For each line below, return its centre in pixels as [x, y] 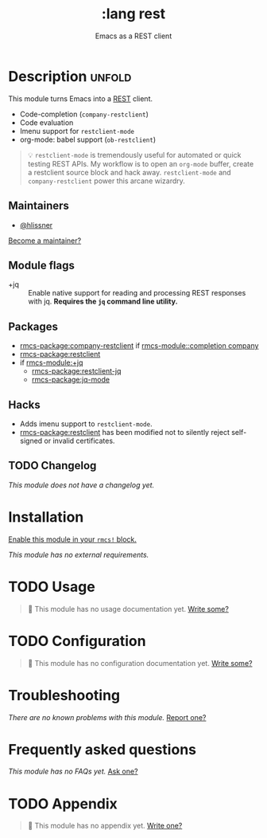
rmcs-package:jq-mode [70, 380]
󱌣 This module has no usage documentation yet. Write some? [128, 609]
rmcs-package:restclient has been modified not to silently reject [125, 432]
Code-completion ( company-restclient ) [84, 114]
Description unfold [70, 76]
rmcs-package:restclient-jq [76, 371]
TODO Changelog [52, 466]
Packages [33, 326]
